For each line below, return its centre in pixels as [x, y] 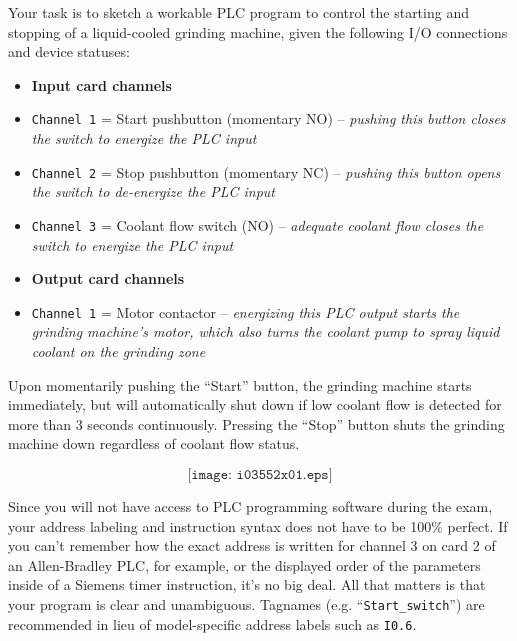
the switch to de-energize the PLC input [153, 191]
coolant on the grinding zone [118, 350]
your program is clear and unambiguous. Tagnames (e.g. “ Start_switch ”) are [246, 603]
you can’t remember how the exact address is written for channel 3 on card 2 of [252, 545]
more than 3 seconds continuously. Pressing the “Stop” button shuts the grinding [256, 423]
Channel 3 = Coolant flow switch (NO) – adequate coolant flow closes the [257, 224]
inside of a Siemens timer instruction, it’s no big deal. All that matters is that [247, 584]
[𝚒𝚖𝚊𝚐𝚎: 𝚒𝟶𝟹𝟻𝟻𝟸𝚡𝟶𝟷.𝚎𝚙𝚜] [260, 474]
